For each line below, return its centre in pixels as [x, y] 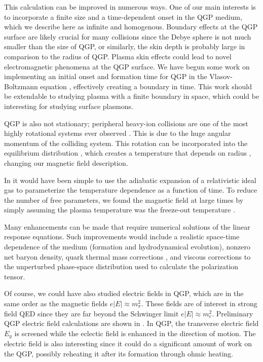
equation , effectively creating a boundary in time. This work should [146, 86]
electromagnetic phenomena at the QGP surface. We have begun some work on [127, 66]
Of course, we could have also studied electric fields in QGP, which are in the [124, 293]
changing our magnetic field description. [66, 162]
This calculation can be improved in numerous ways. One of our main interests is [130, 7]
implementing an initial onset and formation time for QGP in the [106, 76]
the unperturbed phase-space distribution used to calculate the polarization [121, 266]
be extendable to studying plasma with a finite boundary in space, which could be [132, 96]
